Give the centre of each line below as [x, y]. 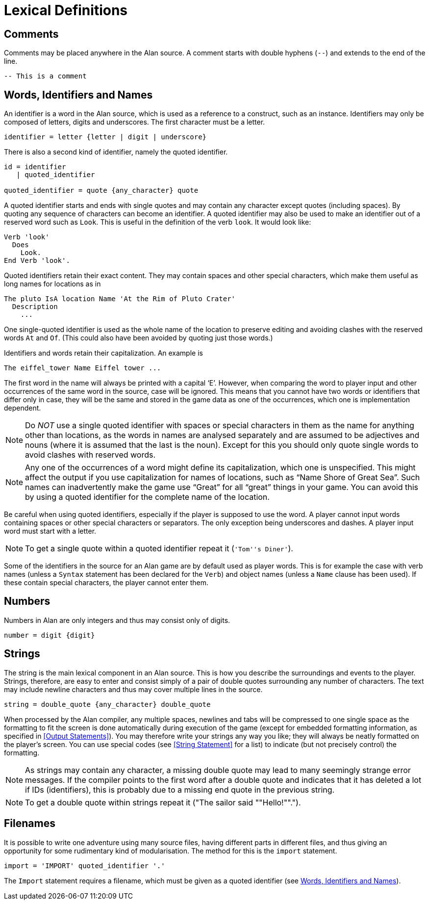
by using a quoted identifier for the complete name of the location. [147, 497]
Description [35, 307]
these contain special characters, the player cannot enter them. [106, 583]
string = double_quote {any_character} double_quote [107, 704]
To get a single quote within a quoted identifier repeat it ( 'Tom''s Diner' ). [159, 549]
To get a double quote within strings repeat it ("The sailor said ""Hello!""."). [163, 802]
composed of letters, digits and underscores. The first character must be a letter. [135, 122]
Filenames [30, 824]
